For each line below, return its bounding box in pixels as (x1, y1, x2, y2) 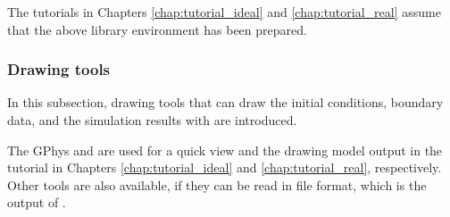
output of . (7, 193, 66, 212)
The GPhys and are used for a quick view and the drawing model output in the (7, 140, 443, 159)
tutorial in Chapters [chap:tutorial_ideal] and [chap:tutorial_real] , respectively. (7, 158, 442, 177)
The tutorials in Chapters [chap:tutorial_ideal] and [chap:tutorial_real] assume (7, 3, 441, 21)
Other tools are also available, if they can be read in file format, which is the (7, 175, 427, 194)
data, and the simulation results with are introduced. (7, 111, 297, 129)
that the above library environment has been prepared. (7, 20, 307, 38)
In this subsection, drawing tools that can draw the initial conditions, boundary (7, 93, 444, 112)
